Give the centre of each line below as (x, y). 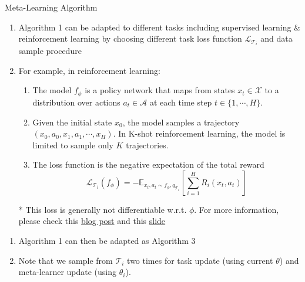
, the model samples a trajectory (181, 122)
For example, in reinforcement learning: (89, 70)
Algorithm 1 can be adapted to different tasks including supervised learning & (160, 27)
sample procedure (50, 51)
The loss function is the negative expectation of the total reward (148, 164)
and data (276, 38)
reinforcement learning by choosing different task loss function (130, 38)
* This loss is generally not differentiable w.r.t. (103, 209)
